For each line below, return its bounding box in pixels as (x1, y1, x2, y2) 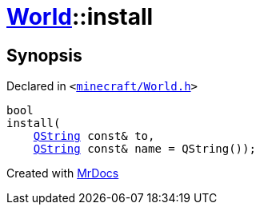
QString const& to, (33, 129, 155, 143)
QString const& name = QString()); (33, 142, 256, 156)
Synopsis (6, 45, 82, 66)
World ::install (6, 3, 154, 30)
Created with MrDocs (6, 166, 119, 181)
